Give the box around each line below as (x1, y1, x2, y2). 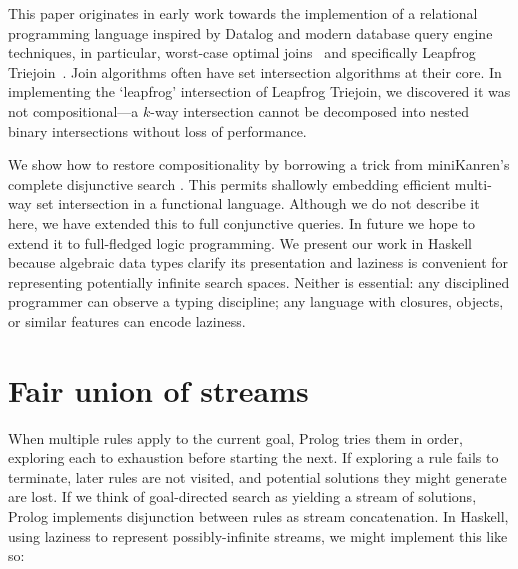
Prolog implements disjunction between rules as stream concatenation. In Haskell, (8, 506, 509, 526)
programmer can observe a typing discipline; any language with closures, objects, (8, 291, 504, 312)
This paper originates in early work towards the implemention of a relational (8, 3, 478, 23)
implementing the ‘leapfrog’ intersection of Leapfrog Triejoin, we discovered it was (8, 81, 511, 102)
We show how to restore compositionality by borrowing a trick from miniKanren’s (8, 154, 510, 175)
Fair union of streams (8, 369, 309, 410)
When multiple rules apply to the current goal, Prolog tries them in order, (8, 427, 463, 448)
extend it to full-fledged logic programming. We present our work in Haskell (8, 232, 472, 253)
